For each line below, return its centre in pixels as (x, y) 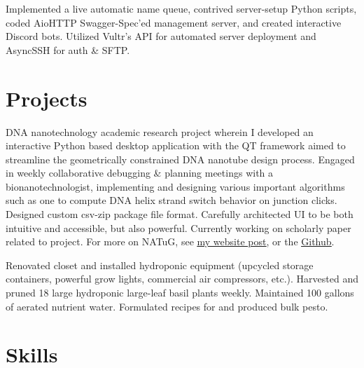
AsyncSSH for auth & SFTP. (68, 49)
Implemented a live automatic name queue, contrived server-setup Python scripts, (181, 8)
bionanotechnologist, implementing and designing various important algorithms (175, 186)
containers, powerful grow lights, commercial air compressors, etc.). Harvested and (182, 279)
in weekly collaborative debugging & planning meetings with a (140, 173)
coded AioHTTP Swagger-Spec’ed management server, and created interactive (174, 22)
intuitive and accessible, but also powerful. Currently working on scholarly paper (178, 227)
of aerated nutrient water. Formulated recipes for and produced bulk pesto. (167, 306)
